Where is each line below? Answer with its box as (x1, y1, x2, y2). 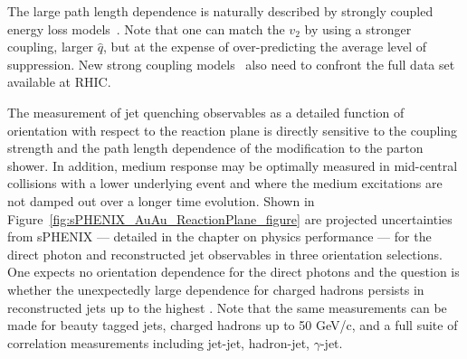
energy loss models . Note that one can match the (7, 19, 285, 38)
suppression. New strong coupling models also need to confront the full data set (7, 54, 455, 73)
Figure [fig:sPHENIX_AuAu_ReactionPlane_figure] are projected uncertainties (7, 209, 453, 228)
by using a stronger (304, 19, 412, 38)
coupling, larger (7, 37, 93, 56)
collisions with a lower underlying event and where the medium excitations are (7, 174, 443, 193)
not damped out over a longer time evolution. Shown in (7, 191, 315, 210)
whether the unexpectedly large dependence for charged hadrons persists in (7, 279, 424, 298)
